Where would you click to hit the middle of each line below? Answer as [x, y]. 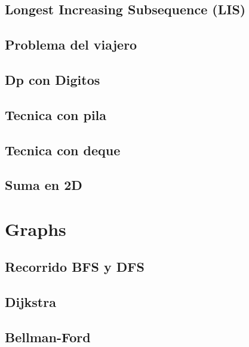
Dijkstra [30, 302]
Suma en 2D [44, 185]
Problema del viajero [71, 44]
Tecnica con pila [56, 114]
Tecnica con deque [63, 150]
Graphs [36, 228]
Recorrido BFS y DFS [75, 267]
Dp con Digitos [53, 79]
